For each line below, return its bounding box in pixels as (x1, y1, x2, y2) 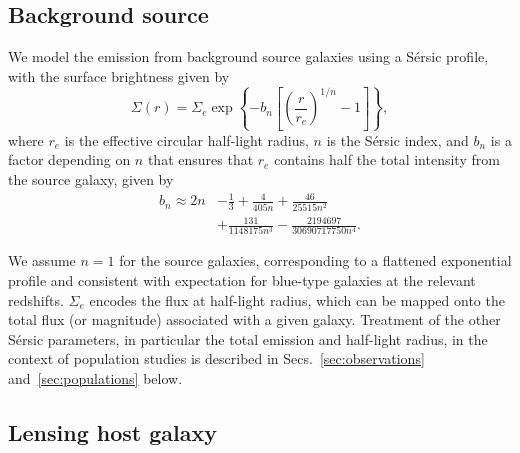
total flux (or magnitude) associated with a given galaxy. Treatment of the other (8, 309, 501, 330)
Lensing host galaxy (8, 416, 217, 447)
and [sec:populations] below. (8, 367, 183, 388)
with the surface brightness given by (8, 65, 230, 86)
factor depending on (8, 149, 131, 170)
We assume (8, 250, 76, 271)
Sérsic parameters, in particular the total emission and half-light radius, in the (8, 328, 488, 349)
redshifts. (8, 289, 64, 310)
